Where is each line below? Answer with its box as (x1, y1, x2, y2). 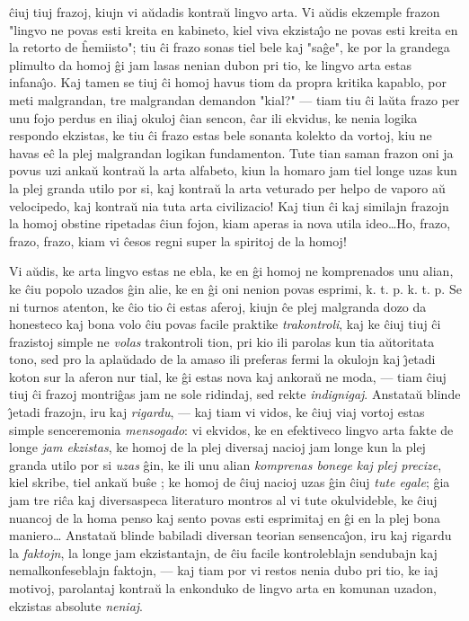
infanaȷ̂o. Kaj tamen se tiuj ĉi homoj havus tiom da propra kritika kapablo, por (9, 73, 447, 92)
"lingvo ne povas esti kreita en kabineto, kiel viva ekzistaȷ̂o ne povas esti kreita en (9, 20, 458, 39)
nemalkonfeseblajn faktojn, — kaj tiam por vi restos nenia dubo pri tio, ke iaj (9, 561, 438, 580)
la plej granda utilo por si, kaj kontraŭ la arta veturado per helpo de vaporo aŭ (9, 178, 446, 197)
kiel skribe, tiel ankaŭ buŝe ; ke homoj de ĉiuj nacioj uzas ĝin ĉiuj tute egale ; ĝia (9, 473, 450, 492)
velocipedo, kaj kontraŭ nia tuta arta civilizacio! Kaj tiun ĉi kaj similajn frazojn (9, 196, 449, 215)
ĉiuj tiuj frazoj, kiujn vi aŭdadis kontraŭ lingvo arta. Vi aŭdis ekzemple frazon (9, 3, 440, 21)
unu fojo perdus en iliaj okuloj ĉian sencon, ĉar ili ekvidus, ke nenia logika (9, 108, 418, 127)
